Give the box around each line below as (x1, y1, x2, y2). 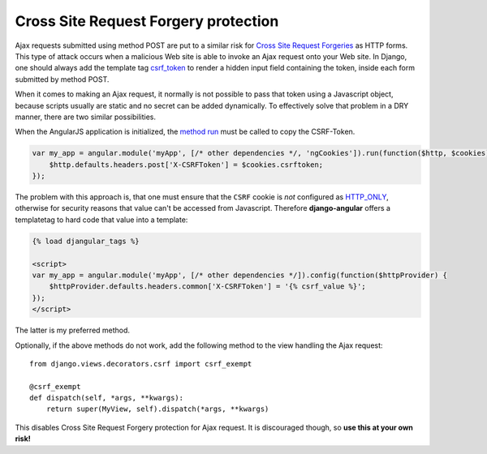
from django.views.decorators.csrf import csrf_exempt (29, 359, 252, 368)
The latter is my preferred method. (15, 325, 130, 336)
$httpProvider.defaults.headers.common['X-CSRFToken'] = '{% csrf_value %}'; (49, 282, 367, 291)
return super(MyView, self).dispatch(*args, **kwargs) (45, 405, 269, 413)
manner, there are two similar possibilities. (15, 112, 157, 122)
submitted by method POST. (15, 74, 110, 84)
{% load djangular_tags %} (32, 236, 140, 246)
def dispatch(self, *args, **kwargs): (29, 393, 184, 403)
